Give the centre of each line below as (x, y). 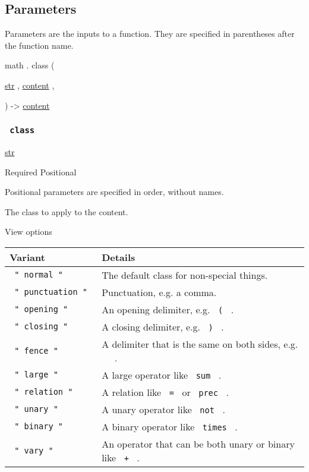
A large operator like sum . (162, 375)
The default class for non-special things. (185, 275)
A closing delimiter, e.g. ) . (163, 326)
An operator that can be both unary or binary (198, 443)
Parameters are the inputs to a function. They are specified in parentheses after (150, 34)
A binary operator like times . (170, 426)
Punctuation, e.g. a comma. (159, 292)
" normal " (39, 275)
